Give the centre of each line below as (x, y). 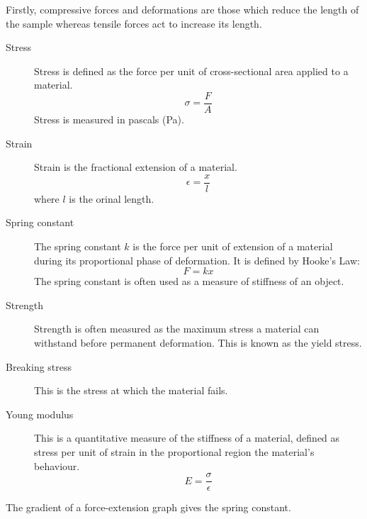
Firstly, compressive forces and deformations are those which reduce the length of (182, 9)
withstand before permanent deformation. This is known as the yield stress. (198, 343)
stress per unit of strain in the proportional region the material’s (174, 452)
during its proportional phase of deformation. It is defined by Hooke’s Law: (197, 260)
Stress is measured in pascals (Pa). (109, 119)
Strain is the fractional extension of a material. (136, 167)
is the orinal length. (112, 198)
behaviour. (57, 465)
